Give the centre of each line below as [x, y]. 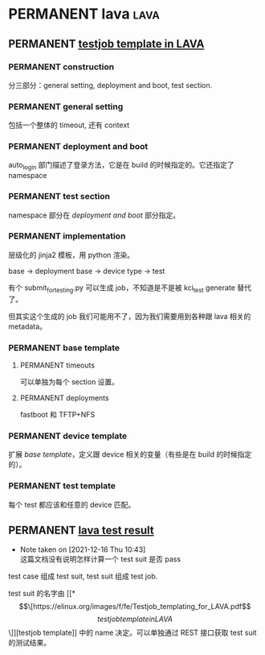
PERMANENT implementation [67, 236]
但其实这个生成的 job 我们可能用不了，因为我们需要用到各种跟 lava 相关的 [130, 316]
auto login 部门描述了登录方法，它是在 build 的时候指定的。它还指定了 [121, 166]
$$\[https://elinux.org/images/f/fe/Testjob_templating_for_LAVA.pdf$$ [135, 607]
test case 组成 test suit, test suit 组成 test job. [83, 576]
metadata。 [27, 326]
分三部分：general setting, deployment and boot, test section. [110, 85]
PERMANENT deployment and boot [78, 147]
